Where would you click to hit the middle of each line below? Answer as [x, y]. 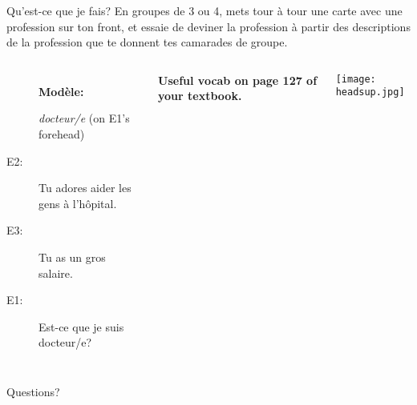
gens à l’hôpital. [78, 203]
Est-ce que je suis [81, 326]
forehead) [62, 133]
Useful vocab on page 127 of [238, 80]
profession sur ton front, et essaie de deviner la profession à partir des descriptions [208, 26]
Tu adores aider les [85, 188]
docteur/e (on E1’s [84, 118]
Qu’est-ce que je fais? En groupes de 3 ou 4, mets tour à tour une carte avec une [204, 10]
